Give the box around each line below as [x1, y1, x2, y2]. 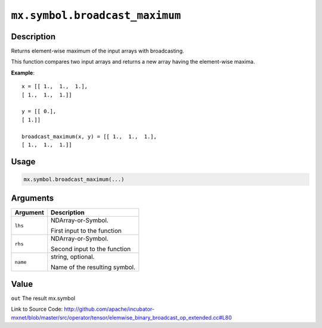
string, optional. [51, 253, 95, 261]
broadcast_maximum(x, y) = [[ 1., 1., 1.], [21, 133, 157, 140]
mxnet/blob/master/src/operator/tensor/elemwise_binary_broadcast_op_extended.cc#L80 [11, 314, 232, 321]
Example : [11, 69, 35, 76]
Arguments [11, 193, 54, 204]
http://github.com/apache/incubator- [64, 305, 155, 313]
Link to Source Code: [11, 305, 63, 313]
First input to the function [51, 227, 122, 235]
